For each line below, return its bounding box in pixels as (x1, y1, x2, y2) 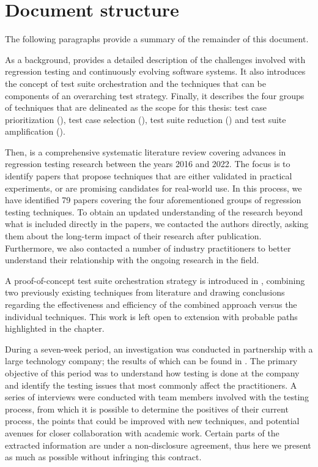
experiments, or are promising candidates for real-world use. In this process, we (5, 181, 302, 194)
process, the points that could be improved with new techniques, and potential (5, 414, 300, 427)
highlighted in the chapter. (5, 322, 105, 335)
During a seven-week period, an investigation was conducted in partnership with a (5, 342, 313, 355)
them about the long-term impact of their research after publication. (5, 230, 262, 242)
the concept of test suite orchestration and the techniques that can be (5, 77, 266, 89)
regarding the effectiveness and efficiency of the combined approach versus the (5, 298, 297, 310)
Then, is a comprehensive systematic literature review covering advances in (5, 145, 286, 158)
